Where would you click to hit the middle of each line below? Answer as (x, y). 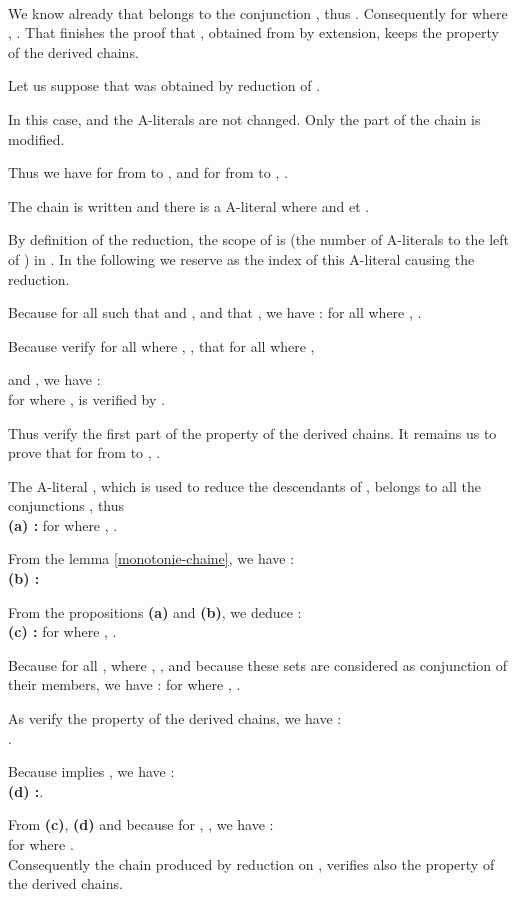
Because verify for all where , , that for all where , (161, 345)
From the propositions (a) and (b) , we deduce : (155, 611)
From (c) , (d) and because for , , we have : (141, 824)
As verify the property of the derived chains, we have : (175, 718)
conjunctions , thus (66, 505)
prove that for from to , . (84, 452)
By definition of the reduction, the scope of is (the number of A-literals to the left (259, 239)
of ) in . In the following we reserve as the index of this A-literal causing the (241, 258)
